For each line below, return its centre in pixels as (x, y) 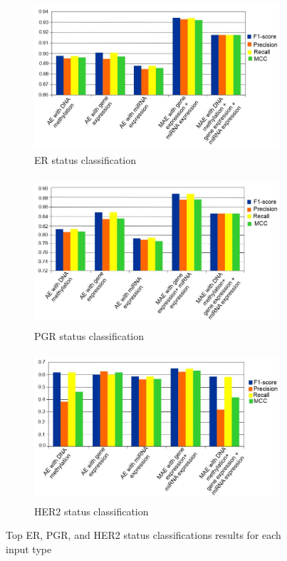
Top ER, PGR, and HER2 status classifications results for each (143, 535)
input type (29, 549)
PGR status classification (89, 335)
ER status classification (85, 160)
